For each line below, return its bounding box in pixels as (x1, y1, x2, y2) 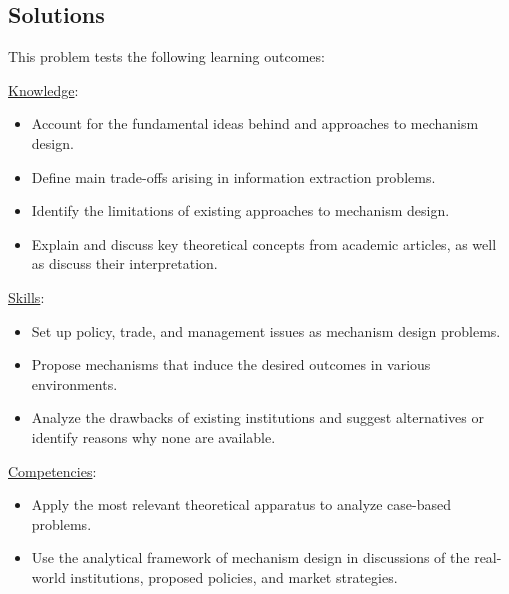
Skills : (8, 286, 45, 307)
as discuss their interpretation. (31, 253, 218, 274)
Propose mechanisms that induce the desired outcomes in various (31, 354, 431, 375)
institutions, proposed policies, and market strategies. (70, 566, 398, 587)
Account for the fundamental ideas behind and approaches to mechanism (31, 113, 479, 134)
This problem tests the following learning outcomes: (8, 46, 325, 67)
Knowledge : (8, 79, 79, 100)
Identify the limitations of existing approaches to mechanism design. (31, 200, 450, 221)
